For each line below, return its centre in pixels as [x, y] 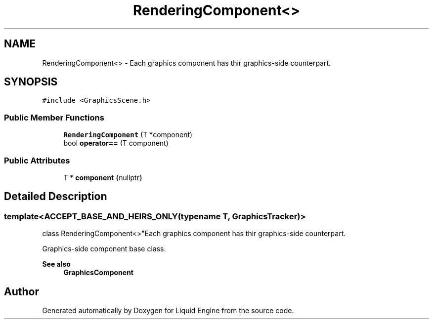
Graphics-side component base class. [104, 249]
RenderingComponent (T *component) [128, 135]
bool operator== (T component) [116, 143]
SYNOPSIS [31, 82]
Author [22, 291]
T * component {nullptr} [103, 177]
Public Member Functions [54, 117]
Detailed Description [56, 197]
